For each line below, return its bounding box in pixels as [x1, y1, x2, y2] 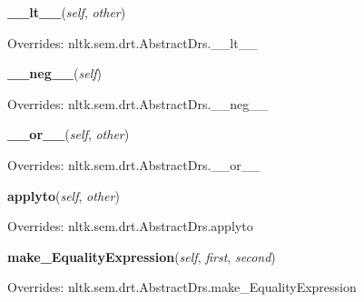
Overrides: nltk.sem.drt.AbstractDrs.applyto [7, 216, 253, 236]
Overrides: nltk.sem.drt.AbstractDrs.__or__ [7, 155, 261, 174]
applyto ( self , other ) [7, 186, 120, 205]
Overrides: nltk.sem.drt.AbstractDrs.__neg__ [7, 94, 269, 113]
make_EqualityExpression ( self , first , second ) [7, 247, 276, 266]
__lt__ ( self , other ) [7, 3, 126, 21]
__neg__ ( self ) [7, 64, 103, 83]
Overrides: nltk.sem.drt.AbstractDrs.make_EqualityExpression [7, 277, 357, 297]
